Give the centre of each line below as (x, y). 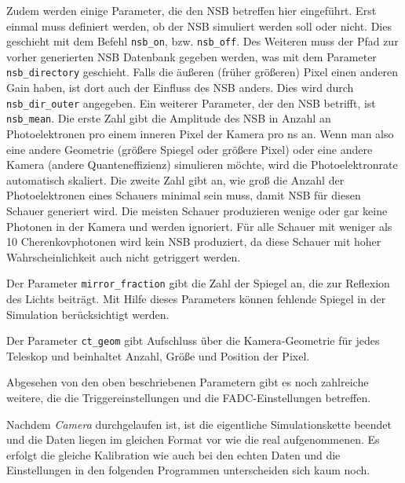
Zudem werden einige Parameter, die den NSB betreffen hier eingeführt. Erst (192, 10)
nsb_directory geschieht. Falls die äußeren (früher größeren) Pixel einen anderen (202, 72)
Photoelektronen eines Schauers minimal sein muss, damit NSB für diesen (184, 195)
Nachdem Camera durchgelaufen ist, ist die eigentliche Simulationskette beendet (199, 424)
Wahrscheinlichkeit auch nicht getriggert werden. (124, 256)
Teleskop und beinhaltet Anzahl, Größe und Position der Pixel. (158, 355)
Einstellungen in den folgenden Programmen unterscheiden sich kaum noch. (188, 470)
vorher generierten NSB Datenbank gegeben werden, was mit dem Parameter (192, 56)
